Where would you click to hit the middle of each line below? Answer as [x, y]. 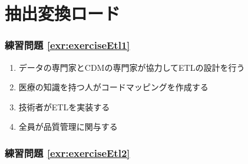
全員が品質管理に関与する [68, 127]
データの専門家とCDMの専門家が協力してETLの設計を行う [132, 67]
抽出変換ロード [63, 13]
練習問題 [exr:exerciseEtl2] [67, 152]
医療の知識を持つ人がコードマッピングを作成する [113, 87]
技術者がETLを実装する [64, 106]
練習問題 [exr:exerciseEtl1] [67, 45]
